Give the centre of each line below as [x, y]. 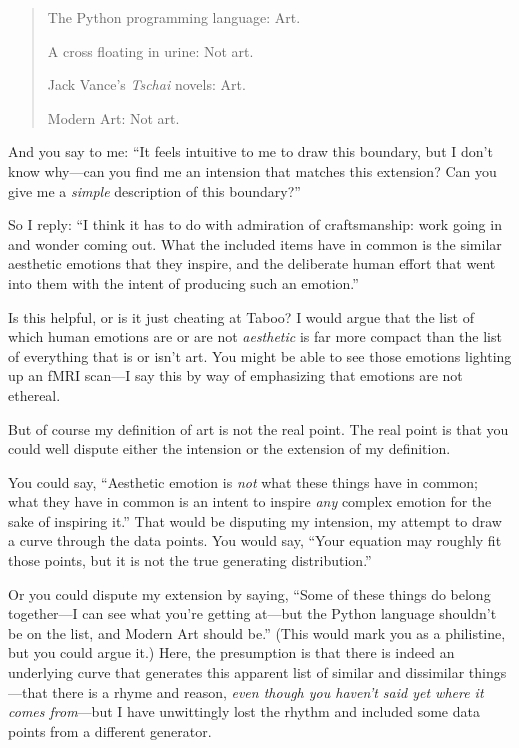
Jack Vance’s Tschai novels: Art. [146, 84]
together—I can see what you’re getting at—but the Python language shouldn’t [252, 613]
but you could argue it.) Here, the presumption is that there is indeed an [231, 652]
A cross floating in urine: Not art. [150, 50]
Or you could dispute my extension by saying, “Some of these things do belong [249, 593]
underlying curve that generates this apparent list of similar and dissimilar [236, 672]
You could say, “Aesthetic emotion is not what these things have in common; [243, 481]
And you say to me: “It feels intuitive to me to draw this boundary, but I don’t [250, 151]
